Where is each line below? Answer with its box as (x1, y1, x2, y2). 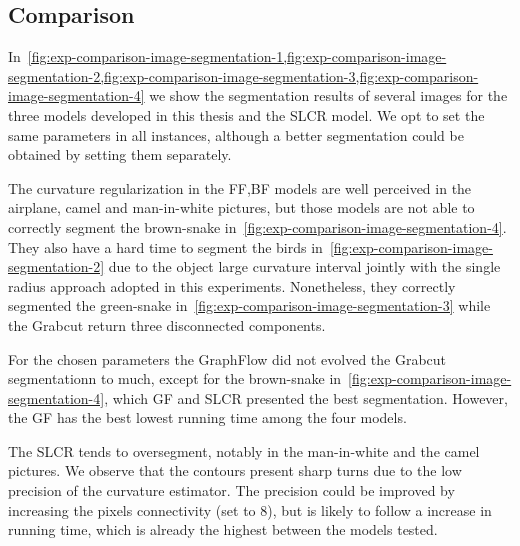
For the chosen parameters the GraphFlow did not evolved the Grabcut (8, 348, 447, 369)
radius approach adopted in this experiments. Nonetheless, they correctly (8, 275, 456, 296)
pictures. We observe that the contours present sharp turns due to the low (8, 460, 462, 481)
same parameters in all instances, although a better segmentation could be (8, 124, 464, 145)
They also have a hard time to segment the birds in (8, 236, 323, 257)
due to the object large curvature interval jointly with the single (108, 256, 501, 277)
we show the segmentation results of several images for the (149, 85, 508, 106)
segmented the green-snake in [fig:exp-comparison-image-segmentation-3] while (8, 295, 491, 316)
